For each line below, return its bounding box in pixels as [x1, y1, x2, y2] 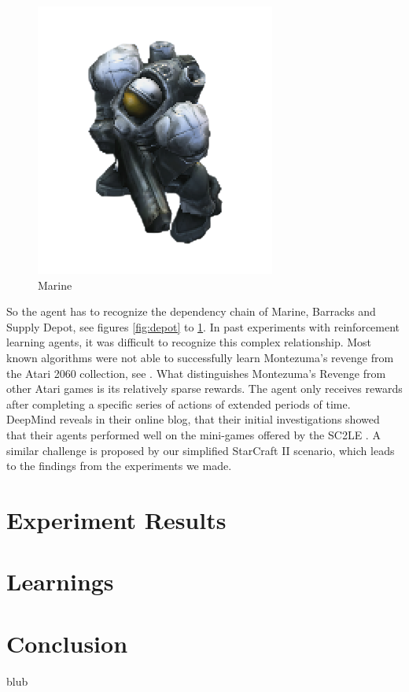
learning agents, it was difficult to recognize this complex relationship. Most [6, 334, 372, 350]
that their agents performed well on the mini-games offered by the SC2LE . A [6, 426, 381, 442]
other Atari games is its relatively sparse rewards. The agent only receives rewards [6, 380, 403, 397]
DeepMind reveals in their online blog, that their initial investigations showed [6, 411, 380, 427]
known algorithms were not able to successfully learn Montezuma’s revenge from [6, 349, 394, 365]
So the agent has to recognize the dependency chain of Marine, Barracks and [6, 303, 376, 320]
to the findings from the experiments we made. [6, 457, 232, 474]
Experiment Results [6, 503, 227, 535]
